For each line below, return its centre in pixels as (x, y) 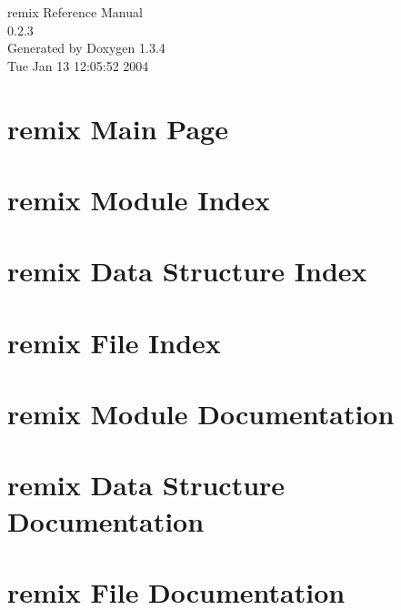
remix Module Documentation (201, 414)
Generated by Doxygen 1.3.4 (86, 48)
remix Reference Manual (75, 12)
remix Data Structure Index (187, 271)
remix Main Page (118, 128)
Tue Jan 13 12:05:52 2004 (78, 65)
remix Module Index (139, 199)
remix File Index (114, 342)
